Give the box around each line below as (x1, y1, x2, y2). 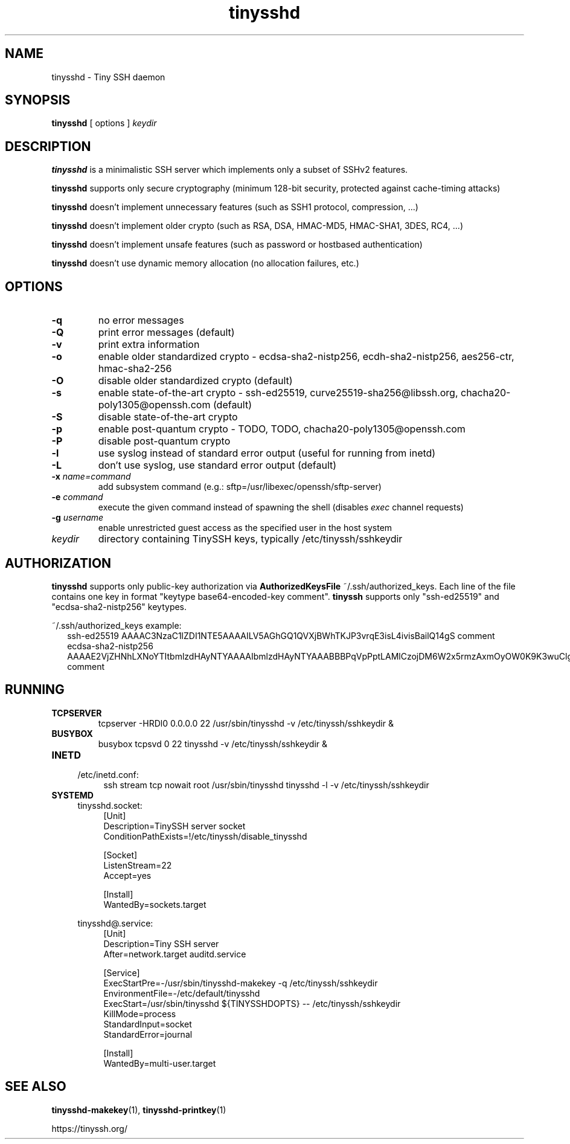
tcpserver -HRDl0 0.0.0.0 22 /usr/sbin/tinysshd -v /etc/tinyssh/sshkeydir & (98, 718, 394, 728)
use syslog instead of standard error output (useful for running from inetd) (98, 447, 436, 460)
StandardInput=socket (103, 1018, 192, 1029)
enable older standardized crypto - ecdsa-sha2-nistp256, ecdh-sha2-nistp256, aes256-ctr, (98, 350, 514, 363)
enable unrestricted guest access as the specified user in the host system (98, 522, 392, 533)
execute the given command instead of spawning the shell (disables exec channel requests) (98, 502, 464, 513)
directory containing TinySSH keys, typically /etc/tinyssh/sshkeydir (98, 533, 403, 545)
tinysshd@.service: (77, 917, 153, 928)
